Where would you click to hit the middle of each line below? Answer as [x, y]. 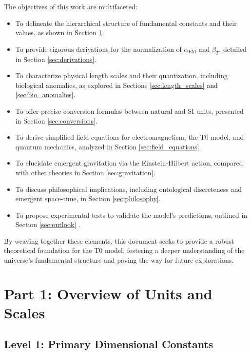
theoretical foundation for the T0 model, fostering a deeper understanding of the [124, 250]
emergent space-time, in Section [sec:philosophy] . [88, 198]
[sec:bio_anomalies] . [45, 94]
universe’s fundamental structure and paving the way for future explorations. [119, 260]
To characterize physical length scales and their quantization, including [121, 75]
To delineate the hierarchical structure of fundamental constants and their [126, 23]
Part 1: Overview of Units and [108, 293]
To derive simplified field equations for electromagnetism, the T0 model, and [130, 137]
